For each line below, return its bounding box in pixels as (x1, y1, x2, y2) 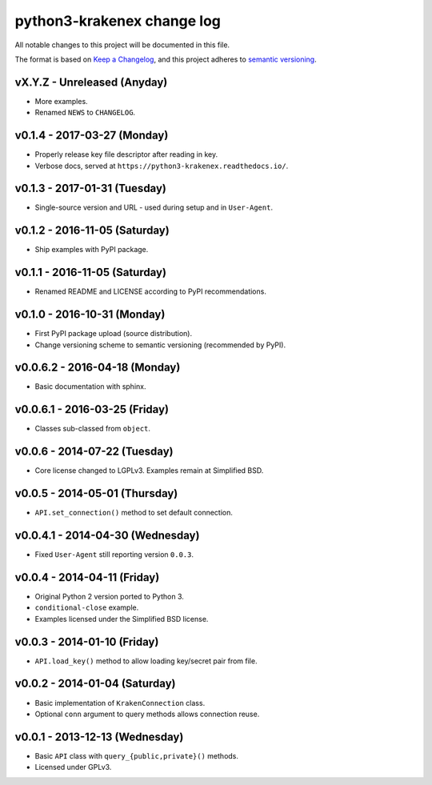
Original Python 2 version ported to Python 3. (34, 591, 184, 601)
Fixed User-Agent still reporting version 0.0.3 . (34, 550, 194, 559)
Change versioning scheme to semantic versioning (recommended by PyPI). (34, 340, 286, 350)
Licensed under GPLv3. (34, 763, 112, 772)
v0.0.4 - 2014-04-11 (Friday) (14, 571, 160, 584)
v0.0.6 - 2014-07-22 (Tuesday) (14, 445, 174, 459)
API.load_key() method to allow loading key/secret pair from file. (34, 656, 258, 666)
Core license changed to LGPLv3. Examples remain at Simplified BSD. (34, 466, 264, 475)
